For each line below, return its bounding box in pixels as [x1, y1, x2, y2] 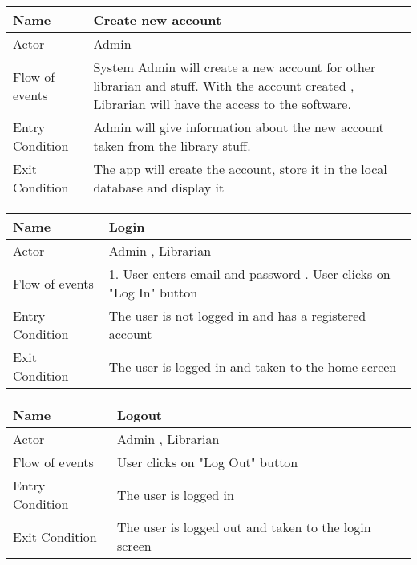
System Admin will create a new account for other [93, 58, 376, 76]
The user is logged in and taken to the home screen [108, 357, 397, 376]
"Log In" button [108, 283, 198, 301]
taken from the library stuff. [93, 136, 251, 155]
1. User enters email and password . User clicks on [108, 264, 391, 283]
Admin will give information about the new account [93, 118, 384, 136]
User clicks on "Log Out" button [116, 453, 298, 471]
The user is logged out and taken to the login [116, 518, 371, 536]
